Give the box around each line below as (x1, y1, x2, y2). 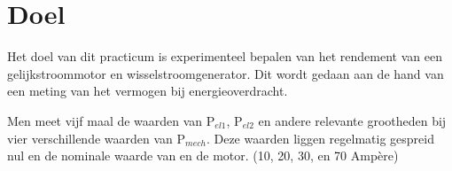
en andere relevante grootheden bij (258, 111, 447, 129)
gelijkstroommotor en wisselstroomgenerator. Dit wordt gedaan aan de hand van (7, 64, 444, 82)
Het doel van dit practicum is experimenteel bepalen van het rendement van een (7, 47, 442, 66)
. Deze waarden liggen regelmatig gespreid (206, 128, 434, 147)
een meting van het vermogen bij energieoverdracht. (7, 82, 288, 100)
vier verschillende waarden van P (7, 128, 186, 147)
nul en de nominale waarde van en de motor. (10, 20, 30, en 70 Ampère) (7, 146, 399, 165)
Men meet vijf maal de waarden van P (7, 111, 215, 129)
